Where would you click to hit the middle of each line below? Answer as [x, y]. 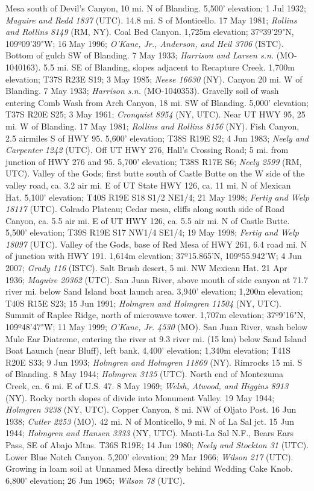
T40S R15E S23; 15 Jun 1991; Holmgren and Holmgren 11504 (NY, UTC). [143, 303]
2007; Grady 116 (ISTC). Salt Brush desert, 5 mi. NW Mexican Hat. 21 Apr [146, 268]
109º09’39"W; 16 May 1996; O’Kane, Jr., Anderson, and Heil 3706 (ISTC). [145, 43]
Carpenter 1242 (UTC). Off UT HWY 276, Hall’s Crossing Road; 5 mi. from [147, 150]
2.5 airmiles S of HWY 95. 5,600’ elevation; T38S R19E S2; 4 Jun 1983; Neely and [157, 138]
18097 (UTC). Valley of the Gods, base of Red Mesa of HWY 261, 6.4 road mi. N [156, 244]
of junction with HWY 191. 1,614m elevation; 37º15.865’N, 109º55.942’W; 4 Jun [154, 256]
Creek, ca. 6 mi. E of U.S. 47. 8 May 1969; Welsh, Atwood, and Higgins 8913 [147, 386]
